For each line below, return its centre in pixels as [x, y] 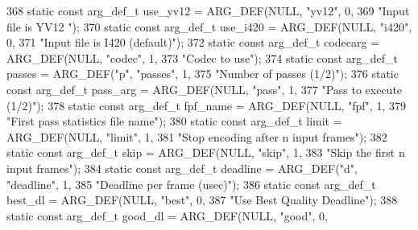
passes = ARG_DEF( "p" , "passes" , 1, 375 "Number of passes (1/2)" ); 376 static [203, 74]
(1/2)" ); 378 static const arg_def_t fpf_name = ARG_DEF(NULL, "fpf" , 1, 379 [206, 105]
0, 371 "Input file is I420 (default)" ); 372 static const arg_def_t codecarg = [193, 42]
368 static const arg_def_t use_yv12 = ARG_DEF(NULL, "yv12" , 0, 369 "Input [208, 10]
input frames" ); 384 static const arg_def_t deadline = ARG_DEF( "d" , [182, 168]
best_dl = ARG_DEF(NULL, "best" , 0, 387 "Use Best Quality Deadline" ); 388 [202, 200]
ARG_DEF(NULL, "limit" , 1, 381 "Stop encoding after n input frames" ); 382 [197, 136]
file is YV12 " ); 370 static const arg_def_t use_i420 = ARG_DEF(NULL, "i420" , [209, 26]
